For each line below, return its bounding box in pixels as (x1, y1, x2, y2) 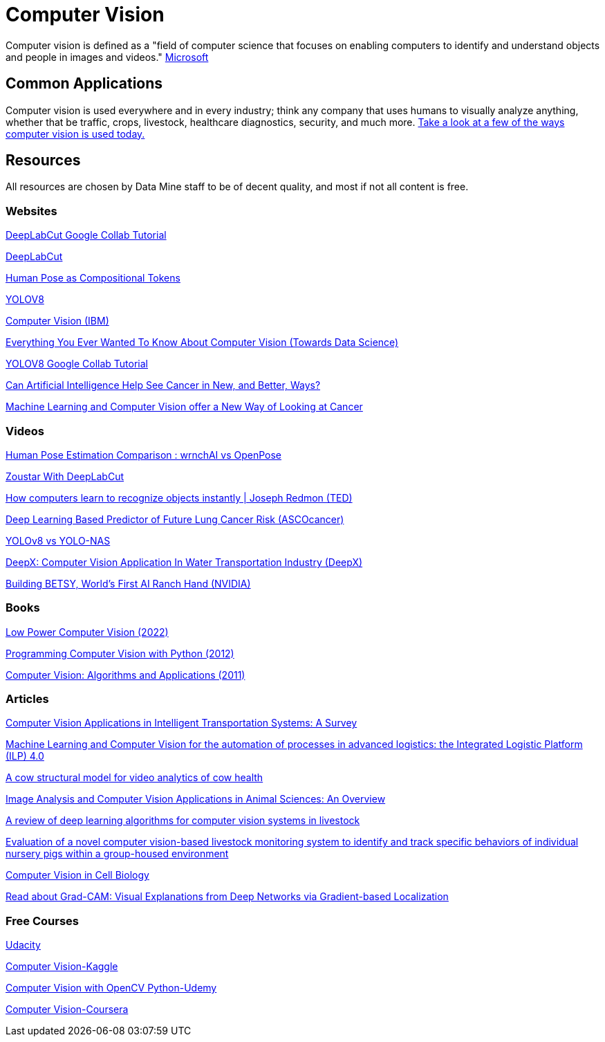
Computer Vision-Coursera (6, 1003, 129, 1016)
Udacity (6, 939, 41, 951)
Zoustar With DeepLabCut (6, 470, 124, 482)
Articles (6, 692, 49, 706)
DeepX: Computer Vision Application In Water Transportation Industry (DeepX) (6, 556, 363, 568)
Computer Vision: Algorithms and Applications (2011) (6, 668, 245, 681)
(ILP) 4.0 (6, 750, 44, 762)
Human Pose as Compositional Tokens (6, 272, 180, 284)
